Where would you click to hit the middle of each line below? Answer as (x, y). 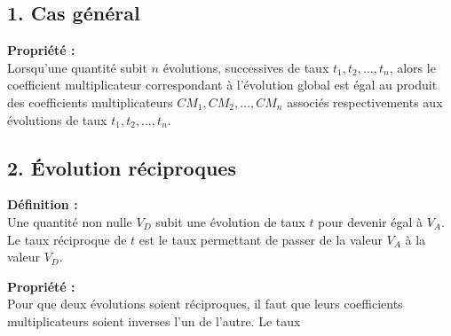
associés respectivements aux (365, 102)
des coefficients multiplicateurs (90, 102)
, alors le (412, 67)
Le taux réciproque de (67, 239)
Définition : (43, 204)
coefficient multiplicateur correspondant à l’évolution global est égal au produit (222, 85)
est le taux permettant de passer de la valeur (261, 239)
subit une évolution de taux (230, 221)
